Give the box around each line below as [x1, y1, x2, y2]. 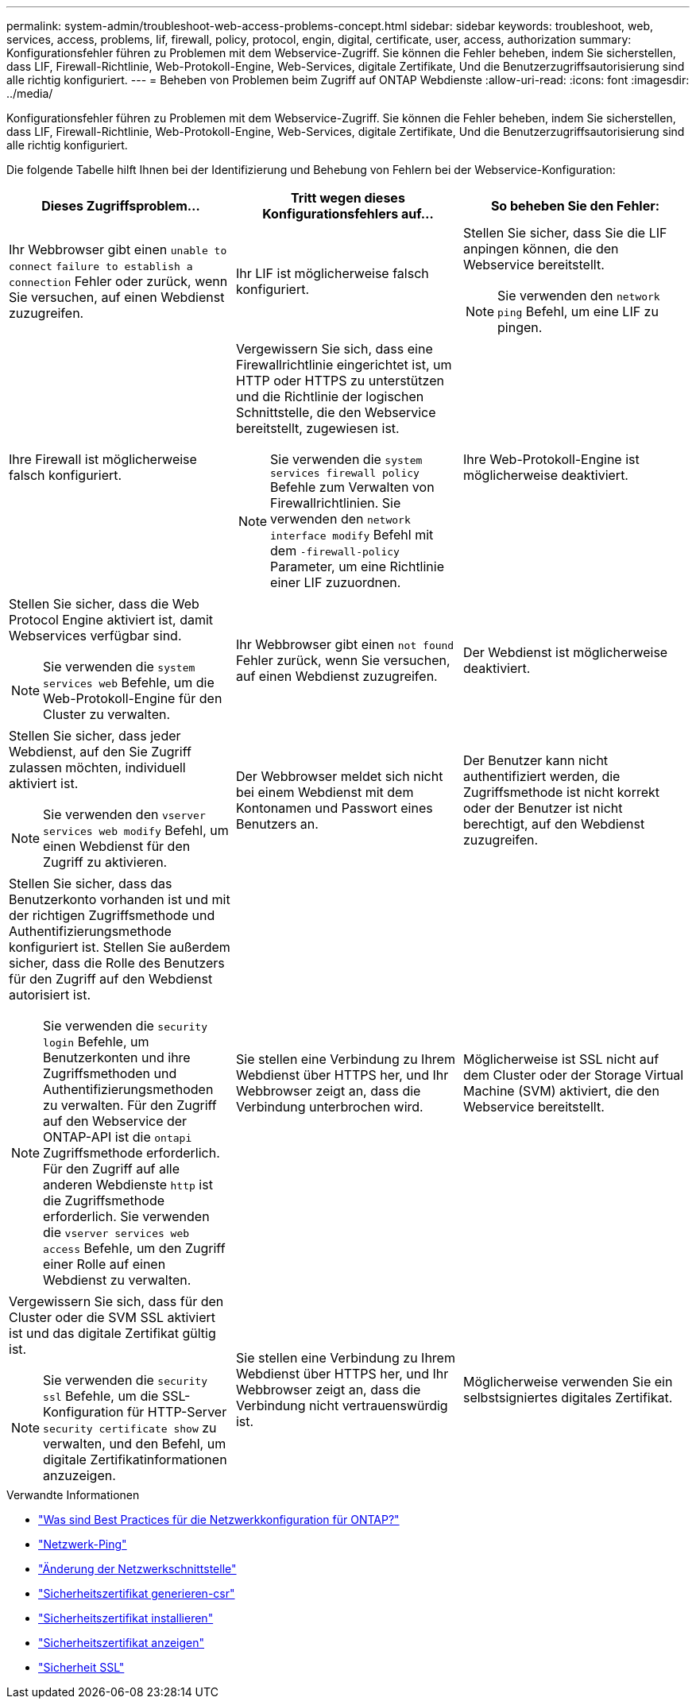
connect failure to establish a [9, 261, 193, 273]
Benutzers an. [235, 816, 319, 832]
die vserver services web [43, 1224, 190, 1240]
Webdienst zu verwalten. [43, 1272, 191, 1288]
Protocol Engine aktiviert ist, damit [9, 612, 214, 628]
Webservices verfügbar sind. [9, 628, 182, 644]
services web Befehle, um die [43, 675, 215, 690]
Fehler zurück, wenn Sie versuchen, [235, 652, 450, 668]
